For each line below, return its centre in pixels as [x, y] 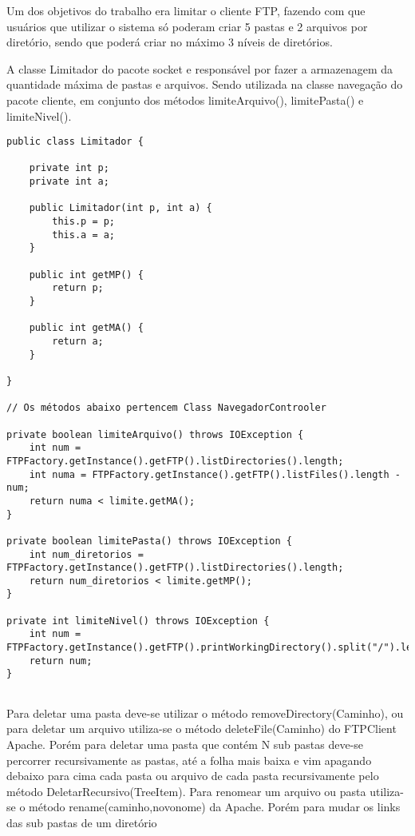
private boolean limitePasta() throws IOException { [149, 541]
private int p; [69, 168]
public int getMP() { [86, 275]
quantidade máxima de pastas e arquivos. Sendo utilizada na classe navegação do [205, 84]
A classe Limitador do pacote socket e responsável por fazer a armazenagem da [200, 68]
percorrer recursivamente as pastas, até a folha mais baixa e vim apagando [189, 760]
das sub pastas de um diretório [82, 822]
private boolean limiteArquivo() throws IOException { [155, 434]
